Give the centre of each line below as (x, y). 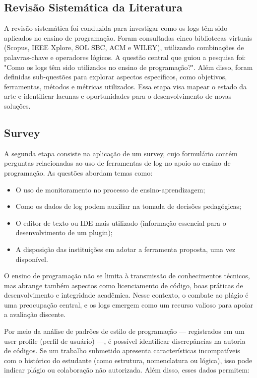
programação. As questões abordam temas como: (78, 172)
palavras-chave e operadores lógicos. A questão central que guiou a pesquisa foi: (125, 57)
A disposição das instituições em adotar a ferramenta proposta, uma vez (126, 249)
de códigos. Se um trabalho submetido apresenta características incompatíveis (122, 350)
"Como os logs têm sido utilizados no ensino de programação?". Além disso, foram (128, 67)
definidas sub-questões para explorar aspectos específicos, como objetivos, (116, 77)
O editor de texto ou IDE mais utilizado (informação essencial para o (121, 222)
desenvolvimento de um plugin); (64, 232)
